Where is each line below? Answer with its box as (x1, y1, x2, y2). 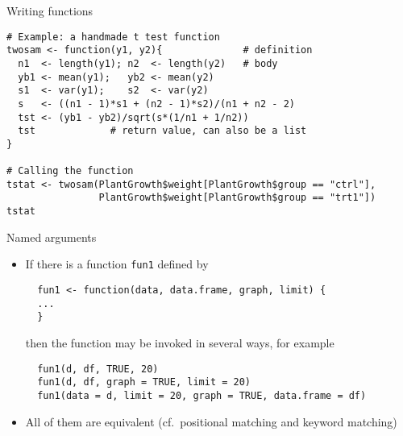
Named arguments (6, 228, 97, 245)
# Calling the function (6, 165, 134, 177)
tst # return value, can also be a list (18, 125, 307, 137)
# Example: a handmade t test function (6, 31, 220, 43)
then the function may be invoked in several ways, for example (25, 334, 334, 351)
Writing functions (6, 2, 93, 19)
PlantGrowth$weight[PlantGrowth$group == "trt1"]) (98, 192, 376, 204)
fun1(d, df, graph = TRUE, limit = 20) (37, 376, 251, 388)
